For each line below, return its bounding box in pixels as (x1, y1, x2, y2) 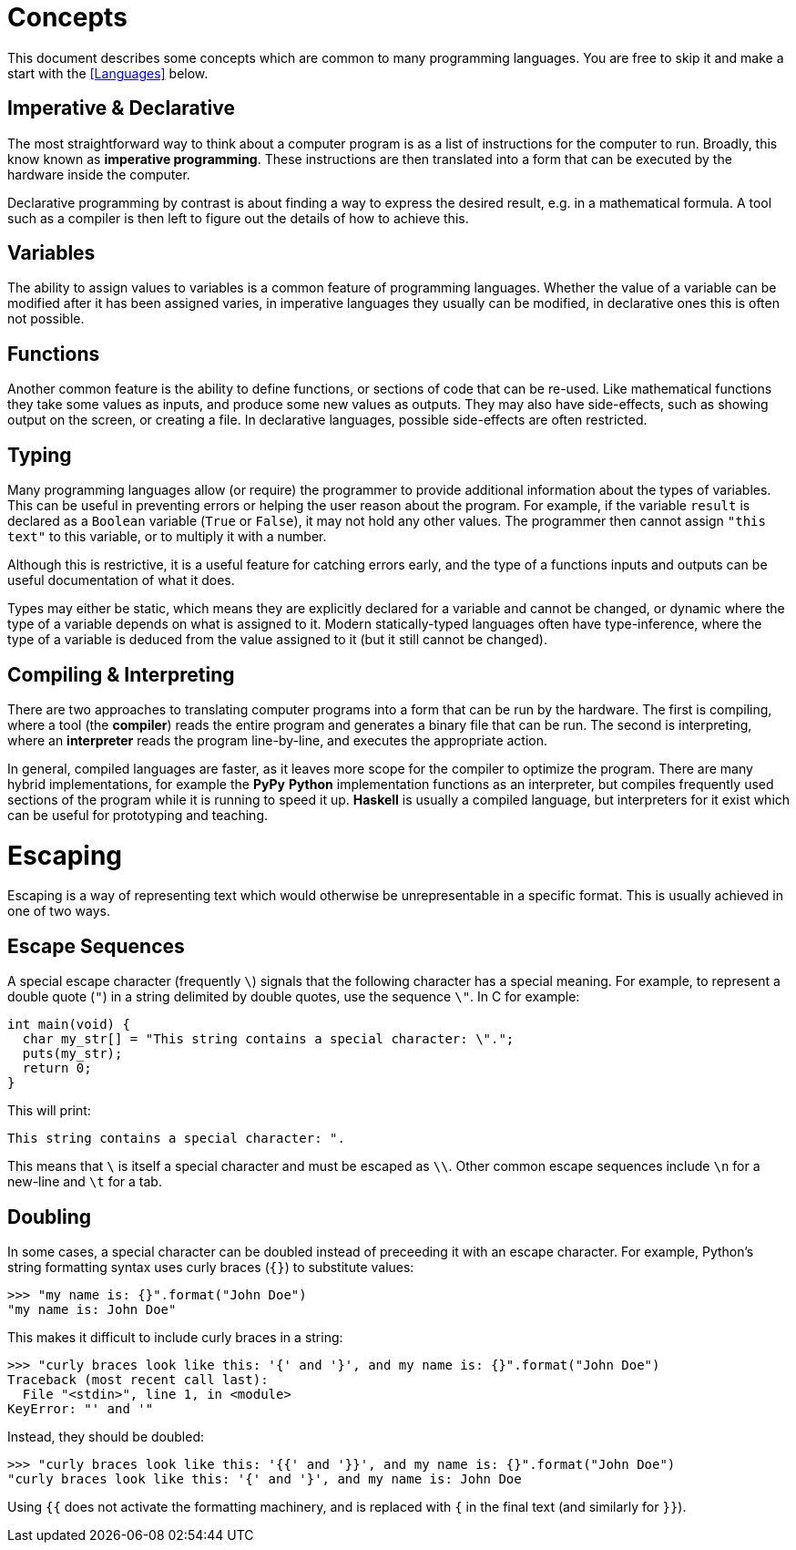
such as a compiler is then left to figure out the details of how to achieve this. (7, 210, 469, 226)
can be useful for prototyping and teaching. (7, 806, 268, 823)
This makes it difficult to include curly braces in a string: (7, 1329, 343, 1346)
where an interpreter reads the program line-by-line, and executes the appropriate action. (7, 732, 548, 748)
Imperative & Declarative (7, 97, 235, 120)
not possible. (7, 311, 85, 327)
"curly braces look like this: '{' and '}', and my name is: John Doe (7, 1472, 522, 1487)
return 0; (22, 1061, 92, 1076)
